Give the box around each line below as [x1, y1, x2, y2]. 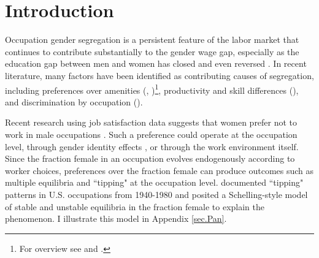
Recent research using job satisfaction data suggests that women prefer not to [5, 116, 298, 129]
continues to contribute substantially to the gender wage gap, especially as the [5, 45, 299, 58]
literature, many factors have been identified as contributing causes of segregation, [5, 69, 314, 82]
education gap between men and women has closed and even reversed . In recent [5, 57, 307, 70]
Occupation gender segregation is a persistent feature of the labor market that [5, 33, 299, 46]
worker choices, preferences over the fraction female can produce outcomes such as [5, 164, 314, 176]
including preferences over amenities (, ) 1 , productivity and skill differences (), [5, 82, 299, 96]
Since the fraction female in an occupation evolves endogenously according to [5, 152, 295, 165]
